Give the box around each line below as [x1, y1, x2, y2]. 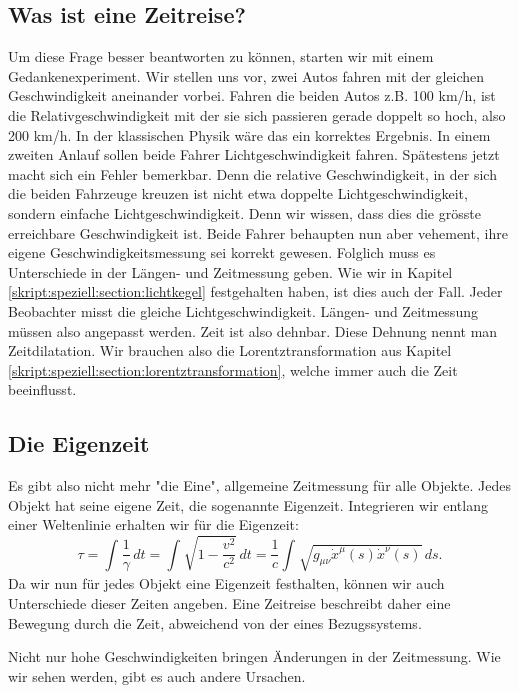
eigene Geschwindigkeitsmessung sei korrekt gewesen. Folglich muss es [8, 242, 436, 263]
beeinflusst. [8, 379, 77, 400]
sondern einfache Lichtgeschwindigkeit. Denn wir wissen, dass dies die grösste [8, 202, 481, 223]
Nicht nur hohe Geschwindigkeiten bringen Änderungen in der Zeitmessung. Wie [8, 646, 501, 667]
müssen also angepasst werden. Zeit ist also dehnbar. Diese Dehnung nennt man [8, 320, 498, 341]
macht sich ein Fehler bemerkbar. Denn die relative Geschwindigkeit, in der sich [8, 163, 497, 184]
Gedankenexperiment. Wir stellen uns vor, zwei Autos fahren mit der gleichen [8, 65, 485, 86]
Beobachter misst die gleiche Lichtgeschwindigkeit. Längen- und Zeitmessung [8, 300, 478, 321]
